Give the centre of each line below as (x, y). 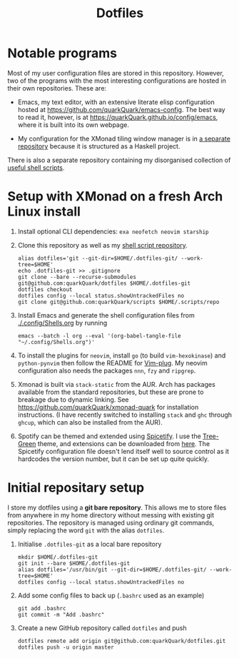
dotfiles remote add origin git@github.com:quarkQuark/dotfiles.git (122, 641)
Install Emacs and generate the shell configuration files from (106, 315)
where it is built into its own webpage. (73, 125)
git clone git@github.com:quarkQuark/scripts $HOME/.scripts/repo (118, 302)
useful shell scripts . (36, 167)
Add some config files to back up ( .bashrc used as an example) (111, 595)
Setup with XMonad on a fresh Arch (115, 197)
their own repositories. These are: (57, 88)
